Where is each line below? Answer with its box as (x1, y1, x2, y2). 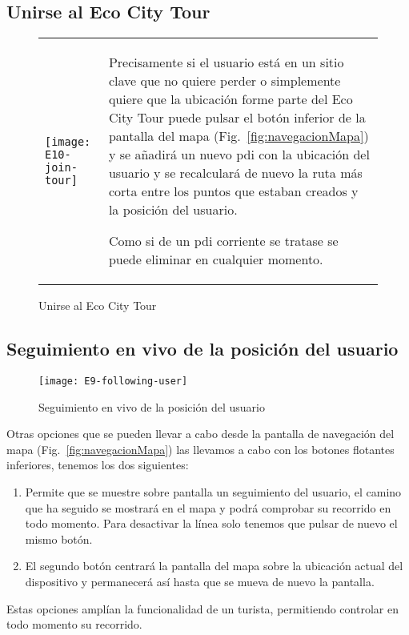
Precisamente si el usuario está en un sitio (108, 53, 344, 72)
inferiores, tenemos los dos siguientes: (6, 456, 189, 473)
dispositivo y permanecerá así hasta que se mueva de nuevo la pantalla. (25, 573, 375, 589)
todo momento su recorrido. (6, 616, 142, 633)
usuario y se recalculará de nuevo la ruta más (108, 163, 363, 183)
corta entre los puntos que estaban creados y (108, 182, 359, 201)
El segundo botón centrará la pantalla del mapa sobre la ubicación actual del (25, 557, 403, 574)
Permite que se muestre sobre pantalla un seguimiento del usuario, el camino (25, 484, 402, 500)
